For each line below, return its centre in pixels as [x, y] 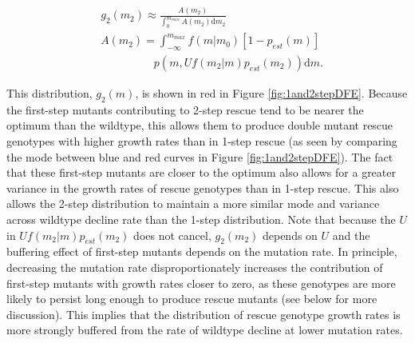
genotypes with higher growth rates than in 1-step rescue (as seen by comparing [202, 141]
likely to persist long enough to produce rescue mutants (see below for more [192, 299]
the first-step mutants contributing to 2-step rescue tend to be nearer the [185, 109]
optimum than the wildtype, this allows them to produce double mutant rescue [200, 125]
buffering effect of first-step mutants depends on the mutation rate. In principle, [202, 251]
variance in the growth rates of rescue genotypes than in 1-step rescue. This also [203, 187]
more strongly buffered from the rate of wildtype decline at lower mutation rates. [205, 330]
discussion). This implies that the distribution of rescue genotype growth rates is [204, 314]
